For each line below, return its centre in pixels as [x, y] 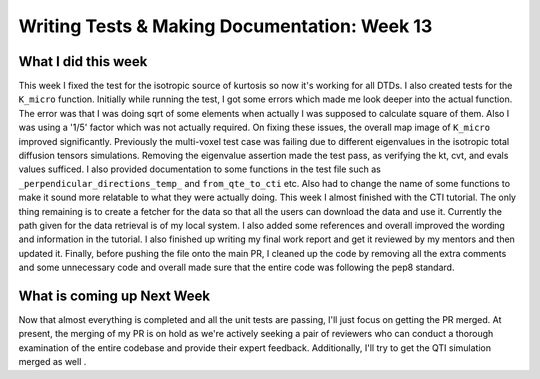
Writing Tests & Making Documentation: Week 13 [225, 26]
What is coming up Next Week [114, 295]
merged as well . [52, 362]
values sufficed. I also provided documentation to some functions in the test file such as [200, 169]
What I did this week [83, 61]
